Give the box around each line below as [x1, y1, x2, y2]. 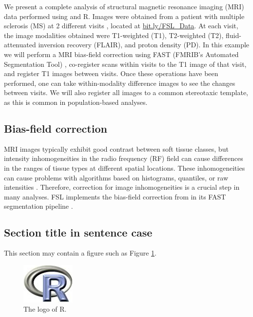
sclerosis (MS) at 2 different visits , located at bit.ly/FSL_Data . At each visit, [4, 20, 238, 31]
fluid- [226, 30, 241, 40]
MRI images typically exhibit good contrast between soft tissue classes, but [4, 143, 229, 154]
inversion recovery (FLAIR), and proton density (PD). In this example [38, 40, 250, 50]
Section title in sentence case [4, 225, 153, 240]
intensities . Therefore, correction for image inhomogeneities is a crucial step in [4, 182, 240, 192]
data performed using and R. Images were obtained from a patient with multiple [4, 11, 245, 21]
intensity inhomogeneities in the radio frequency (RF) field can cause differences [4, 153, 243, 163]
